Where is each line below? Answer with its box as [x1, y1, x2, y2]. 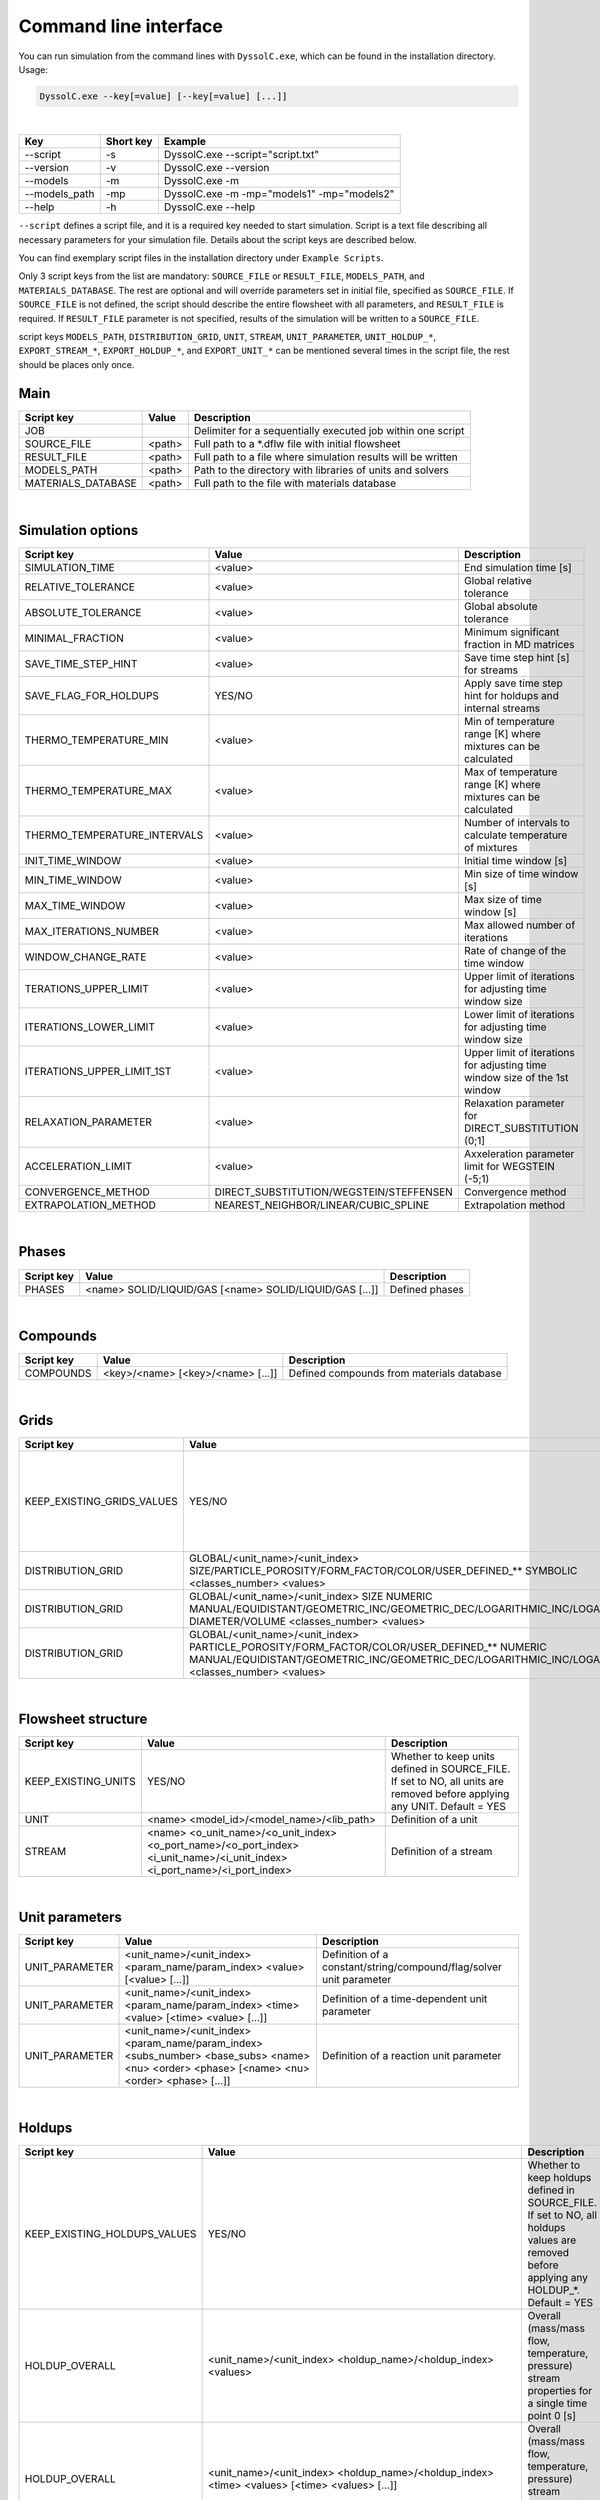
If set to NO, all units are [390, 1775, 505, 1789]
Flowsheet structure [18, 1711, 148, 1728]
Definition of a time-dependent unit [321, 1992, 488, 2006]
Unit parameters [18, 1909, 122, 1926]
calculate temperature [463, 828, 568, 842]
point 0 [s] [527, 2409, 577, 2423]
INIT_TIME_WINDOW [24, 853, 122, 867]
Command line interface [18, 15, 224, 37]
